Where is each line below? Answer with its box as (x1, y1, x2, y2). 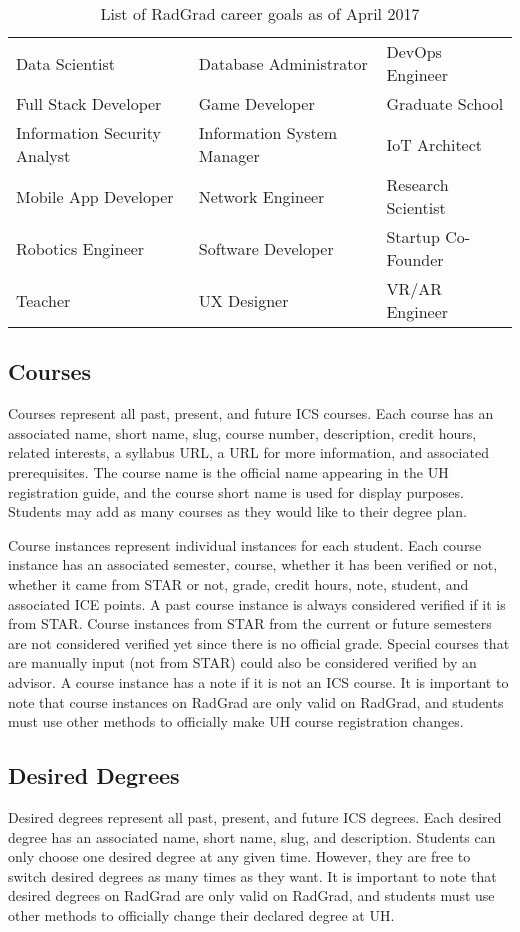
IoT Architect (386, 132, 483, 156)
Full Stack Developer (16, 92, 162, 115)
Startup (386, 225, 440, 248)
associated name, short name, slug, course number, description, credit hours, (8, 422, 477, 443)
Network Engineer (198, 184, 325, 208)
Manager (198, 144, 260, 167)
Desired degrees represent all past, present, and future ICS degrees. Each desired (8, 806, 502, 827)
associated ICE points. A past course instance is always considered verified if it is (8, 593, 506, 614)
